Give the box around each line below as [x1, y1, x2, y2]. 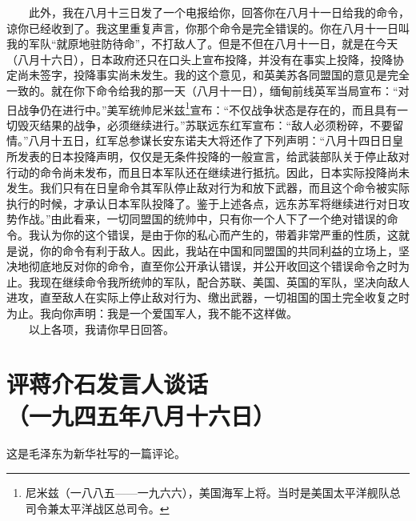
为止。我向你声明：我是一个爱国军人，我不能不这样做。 [6, 304, 298, 321]
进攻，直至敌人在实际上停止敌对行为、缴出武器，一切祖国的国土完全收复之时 [6, 289, 410, 306]
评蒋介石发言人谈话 [6, 367, 209, 400]
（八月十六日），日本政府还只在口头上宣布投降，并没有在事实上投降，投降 [6, 50, 393, 67]
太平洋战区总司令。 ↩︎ [58, 499, 170, 516]
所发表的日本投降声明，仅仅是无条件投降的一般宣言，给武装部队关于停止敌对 [6, 148, 410, 164]
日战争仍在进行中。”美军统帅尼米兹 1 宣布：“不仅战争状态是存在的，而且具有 [6, 98, 398, 118]
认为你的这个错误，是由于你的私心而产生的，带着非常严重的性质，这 [39, 226, 398, 242]
